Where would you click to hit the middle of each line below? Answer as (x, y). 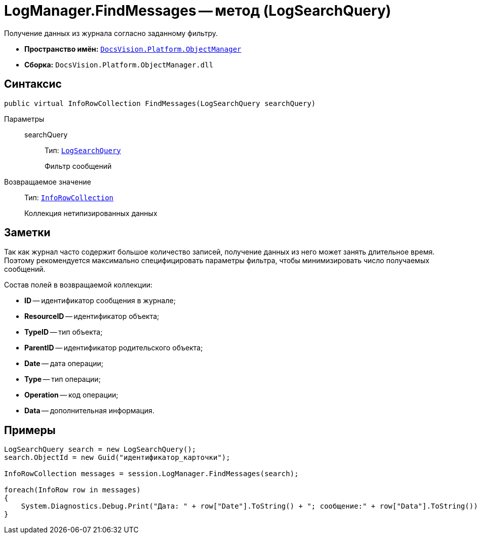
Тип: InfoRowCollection (69, 197)
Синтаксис (33, 84)
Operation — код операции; (71, 395)
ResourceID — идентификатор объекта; (92, 316)
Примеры (30, 430)
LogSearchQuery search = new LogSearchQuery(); (100, 450)
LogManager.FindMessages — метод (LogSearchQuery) (198, 11)
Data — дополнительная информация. (89, 411)
